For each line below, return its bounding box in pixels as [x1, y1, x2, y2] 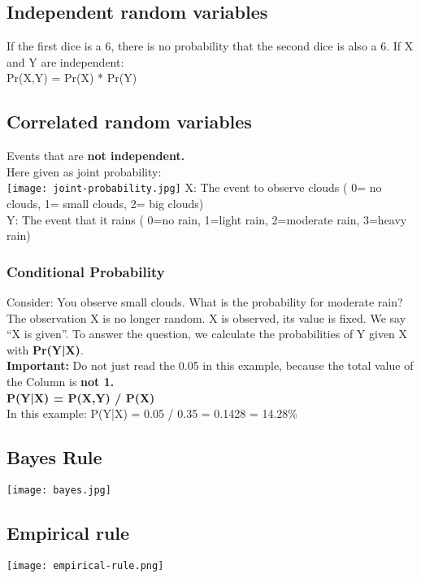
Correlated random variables [7, 109, 252, 134]
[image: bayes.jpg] [7, 484, 111, 496]
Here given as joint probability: [7, 163, 162, 180]
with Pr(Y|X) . [7, 341, 84, 358]
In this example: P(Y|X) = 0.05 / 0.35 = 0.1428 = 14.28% [7, 405, 298, 422]
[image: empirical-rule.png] [7, 559, 164, 571]
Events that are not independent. [7, 147, 185, 164]
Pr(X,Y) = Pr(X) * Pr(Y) [7, 69, 137, 86]
